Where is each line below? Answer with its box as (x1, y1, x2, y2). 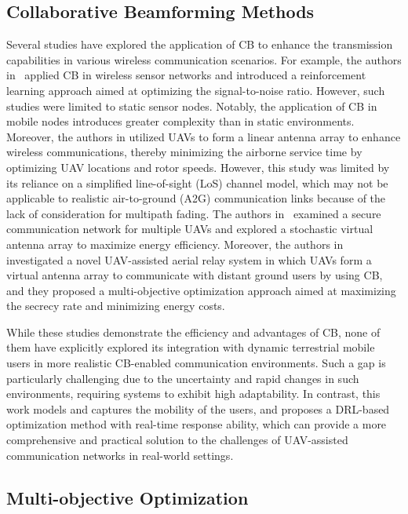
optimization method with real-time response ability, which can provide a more (6, 416, 387, 432)
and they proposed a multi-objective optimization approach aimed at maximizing (6, 282, 396, 298)
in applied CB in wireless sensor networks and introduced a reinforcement (6, 67, 366, 83)
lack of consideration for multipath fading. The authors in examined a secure (6, 205, 381, 221)
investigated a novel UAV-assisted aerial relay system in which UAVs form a (6, 251, 372, 268)
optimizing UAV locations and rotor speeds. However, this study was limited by (6, 159, 390, 175)
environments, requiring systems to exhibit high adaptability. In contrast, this (6, 385, 381, 402)
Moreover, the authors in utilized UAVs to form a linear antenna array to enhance (6, 128, 401, 144)
